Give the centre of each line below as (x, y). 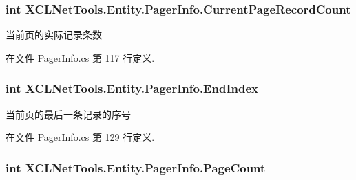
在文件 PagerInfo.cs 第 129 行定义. (80, 137)
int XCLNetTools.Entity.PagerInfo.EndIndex (132, 88)
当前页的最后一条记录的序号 (68, 114)
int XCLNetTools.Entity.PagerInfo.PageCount (136, 167)
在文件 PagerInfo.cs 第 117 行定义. (80, 57)
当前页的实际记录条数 (54, 35)
